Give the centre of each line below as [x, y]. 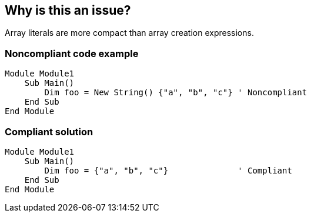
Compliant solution [49, 131]
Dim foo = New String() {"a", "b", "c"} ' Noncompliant [176, 93]
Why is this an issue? [68, 10]
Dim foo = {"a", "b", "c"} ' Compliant [168, 170]
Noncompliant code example [72, 53]
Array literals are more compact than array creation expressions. [129, 33]
